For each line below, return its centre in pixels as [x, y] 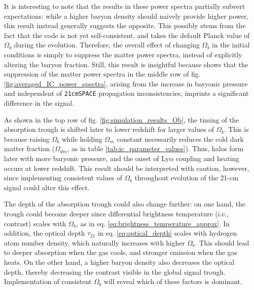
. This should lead [222, 242]
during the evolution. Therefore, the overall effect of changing [107, 45]
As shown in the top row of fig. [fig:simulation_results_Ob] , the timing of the [122, 119]
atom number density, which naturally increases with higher [94, 242]
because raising [27, 139]
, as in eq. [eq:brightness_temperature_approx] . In [153, 223]
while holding [82, 139]
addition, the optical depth [45, 233]
